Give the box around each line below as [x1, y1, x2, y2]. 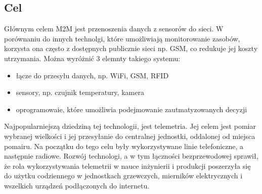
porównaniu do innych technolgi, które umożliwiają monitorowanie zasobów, [4, 33, 240, 43]
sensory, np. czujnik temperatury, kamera [16, 87, 144, 98]
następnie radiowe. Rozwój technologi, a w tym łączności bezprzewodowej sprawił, [4, 151, 258, 161]
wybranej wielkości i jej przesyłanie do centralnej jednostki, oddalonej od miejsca [4, 130, 255, 141]
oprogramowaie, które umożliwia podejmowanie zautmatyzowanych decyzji [16, 104, 247, 114]
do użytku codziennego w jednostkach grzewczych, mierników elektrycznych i [4, 170, 243, 181]
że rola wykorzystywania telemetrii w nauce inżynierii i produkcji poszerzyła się [4, 160, 251, 171]
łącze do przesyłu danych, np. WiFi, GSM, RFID [16, 70, 169, 80]
